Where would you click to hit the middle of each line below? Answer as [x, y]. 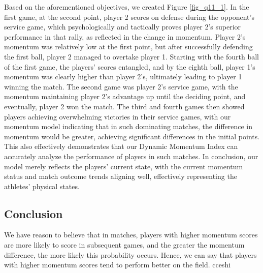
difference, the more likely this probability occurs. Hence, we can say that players [130, 254]
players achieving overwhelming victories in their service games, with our [118, 116]
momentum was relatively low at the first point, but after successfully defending [128, 47]
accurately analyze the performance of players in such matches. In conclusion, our [131, 156]
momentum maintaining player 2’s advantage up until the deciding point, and [125, 96]
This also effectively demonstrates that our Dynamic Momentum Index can [121, 146]
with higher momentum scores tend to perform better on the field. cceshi [118, 265]
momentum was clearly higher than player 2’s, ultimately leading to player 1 [123, 77]
